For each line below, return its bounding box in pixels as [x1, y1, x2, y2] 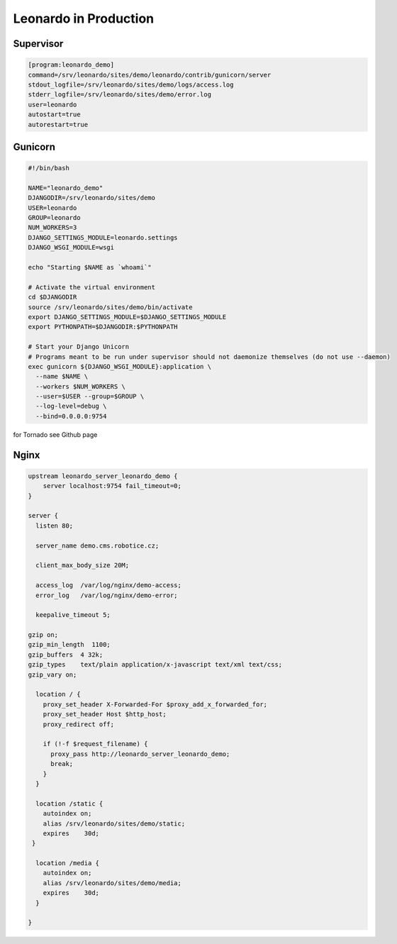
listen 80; [35, 521, 74, 530]
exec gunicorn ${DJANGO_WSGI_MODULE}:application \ [28, 362, 212, 370]
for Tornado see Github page [13, 430, 98, 439]
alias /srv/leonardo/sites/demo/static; [43, 819, 186, 828]
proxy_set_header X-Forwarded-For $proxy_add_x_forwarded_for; [43, 700, 268, 709]
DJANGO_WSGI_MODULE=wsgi [28, 243, 115, 252]
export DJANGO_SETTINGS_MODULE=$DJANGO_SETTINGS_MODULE [28, 313, 227, 321]
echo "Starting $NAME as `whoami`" [28, 263, 152, 271]
